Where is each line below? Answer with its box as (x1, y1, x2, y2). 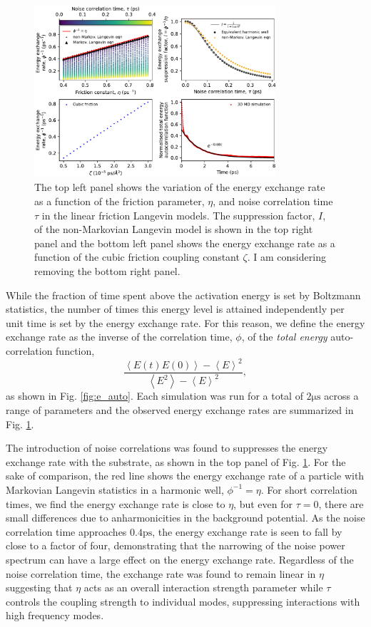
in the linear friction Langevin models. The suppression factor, (41, 207, 315, 222)
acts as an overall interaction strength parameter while (83, 580, 323, 595)
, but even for (233, 496, 293, 511)
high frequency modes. (6, 608, 104, 623)
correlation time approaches (6, 524, 127, 539)
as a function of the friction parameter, (34, 193, 205, 208)
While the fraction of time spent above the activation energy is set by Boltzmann (6, 287, 361, 302)
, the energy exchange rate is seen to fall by (152, 524, 342, 539)
